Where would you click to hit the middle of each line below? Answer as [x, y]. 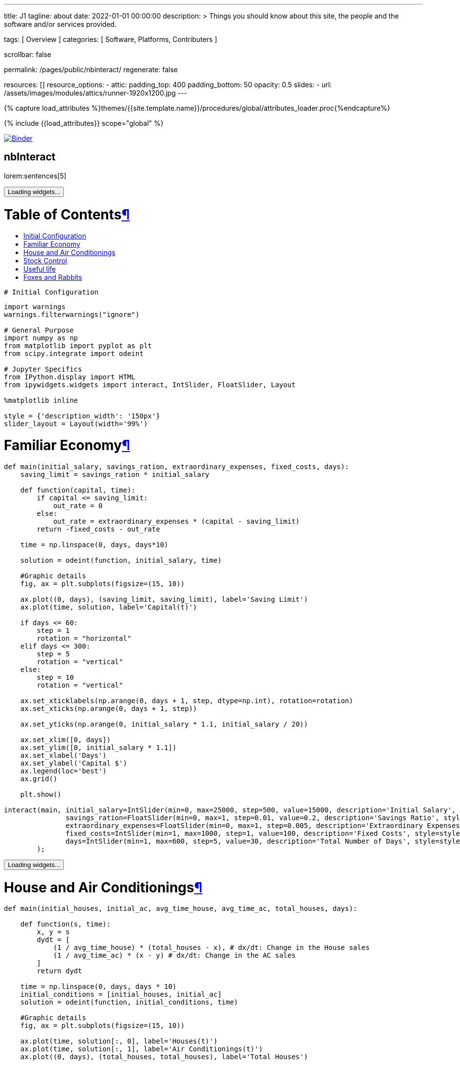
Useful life [40, 269]
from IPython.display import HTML [70, 377]
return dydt [59, 971]
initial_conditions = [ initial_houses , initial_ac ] [121, 995]
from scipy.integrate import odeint [74, 354]
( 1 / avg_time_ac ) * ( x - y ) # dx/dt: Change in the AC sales [174, 956]
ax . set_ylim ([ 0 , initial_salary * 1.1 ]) [98, 747]
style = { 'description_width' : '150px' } [82, 416]
